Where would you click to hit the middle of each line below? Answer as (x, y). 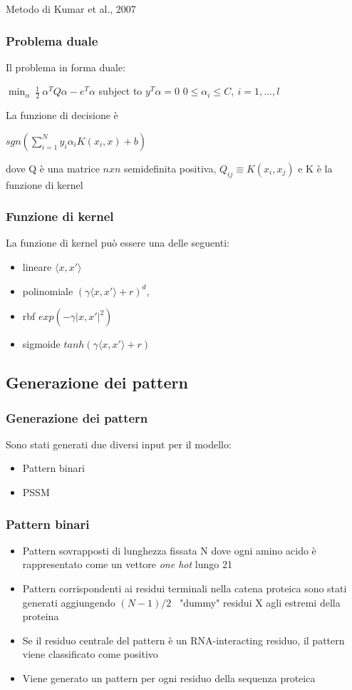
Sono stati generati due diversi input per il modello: (119, 444)
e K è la (315, 168)
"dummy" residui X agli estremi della (260, 602)
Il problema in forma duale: (66, 67)
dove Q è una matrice (53, 168)
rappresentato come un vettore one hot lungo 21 (127, 564)
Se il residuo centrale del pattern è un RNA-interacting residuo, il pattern (183, 640)
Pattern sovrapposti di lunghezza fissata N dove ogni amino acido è (169, 550)
